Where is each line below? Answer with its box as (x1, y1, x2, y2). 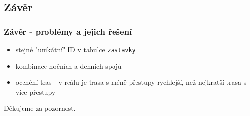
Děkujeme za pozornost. (4, 103, 76, 113)
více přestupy (15, 86, 56, 97)
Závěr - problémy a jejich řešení (4, 25, 132, 37)
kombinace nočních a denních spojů (15, 60, 122, 71)
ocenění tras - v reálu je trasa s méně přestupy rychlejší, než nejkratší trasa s (15, 77, 247, 87)
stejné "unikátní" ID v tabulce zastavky (15, 44, 136, 54)
